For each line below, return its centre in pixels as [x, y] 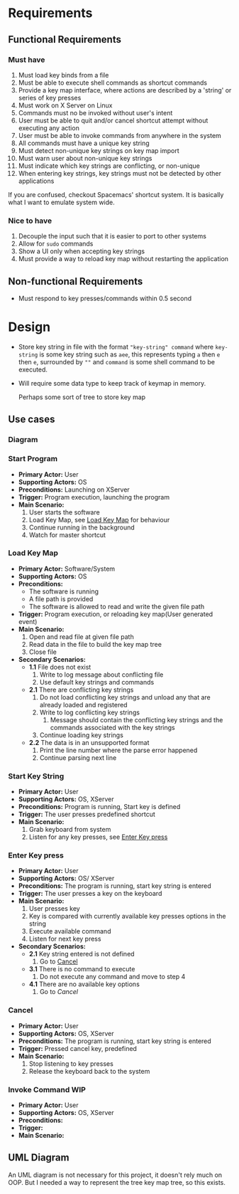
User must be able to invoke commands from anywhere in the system [120, 135]
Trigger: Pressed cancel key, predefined [78, 1048]
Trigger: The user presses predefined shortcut [87, 814]
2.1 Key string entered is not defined [82, 954]
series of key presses [50, 97]
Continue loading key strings [81, 735]
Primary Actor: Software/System [67, 569]
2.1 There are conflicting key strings [81, 690]
